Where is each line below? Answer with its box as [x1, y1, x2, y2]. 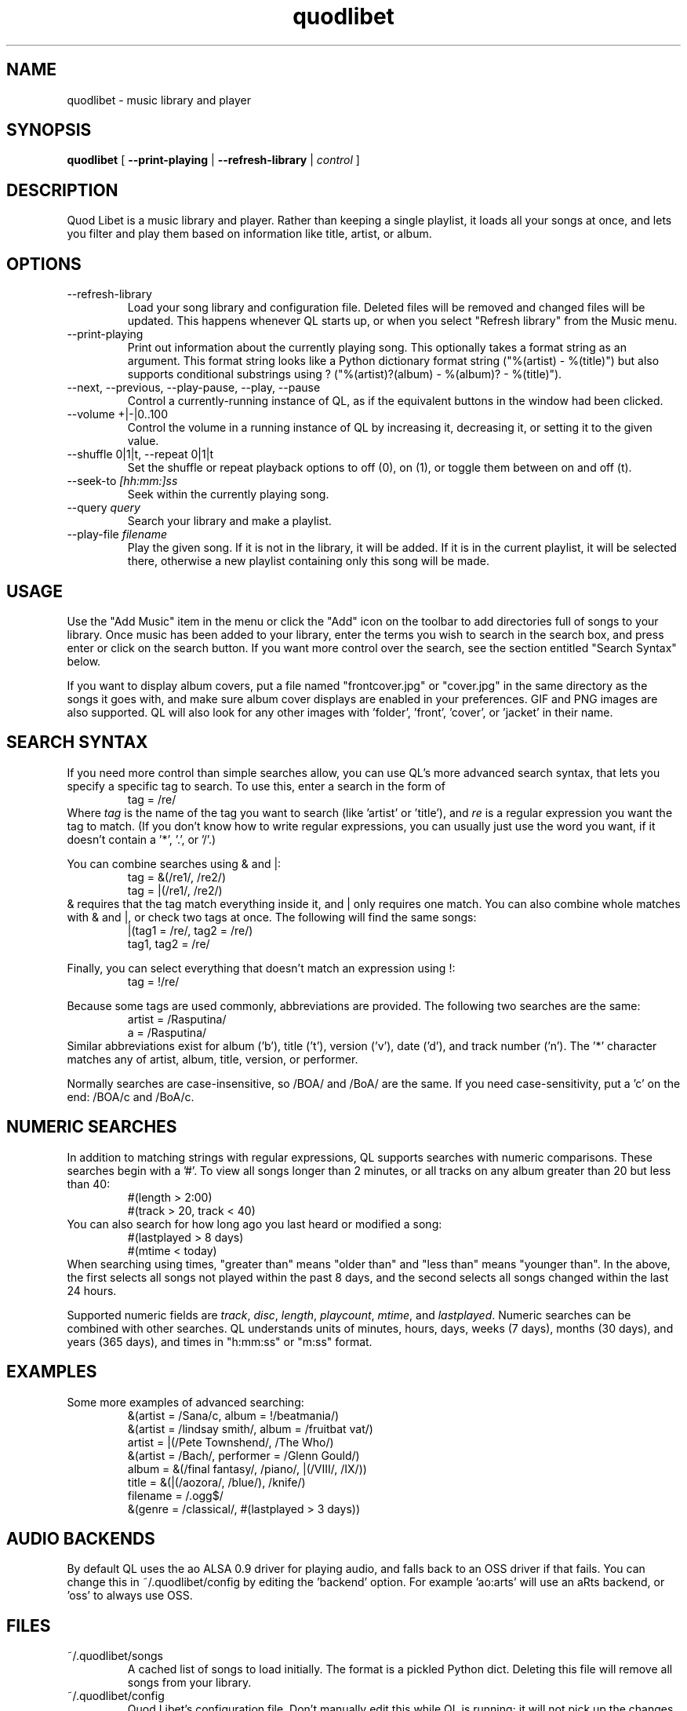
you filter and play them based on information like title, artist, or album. [67, 227, 432, 241]
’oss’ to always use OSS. [67, 1589, 193, 1603]
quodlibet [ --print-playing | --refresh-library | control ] [67, 153, 360, 167]
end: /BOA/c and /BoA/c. [67, 1089, 194, 1104]
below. [67, 654, 101, 668]
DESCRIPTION [6, 180, 118, 200]
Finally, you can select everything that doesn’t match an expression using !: [67, 961, 456, 975]
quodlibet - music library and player [67, 93, 251, 107]
